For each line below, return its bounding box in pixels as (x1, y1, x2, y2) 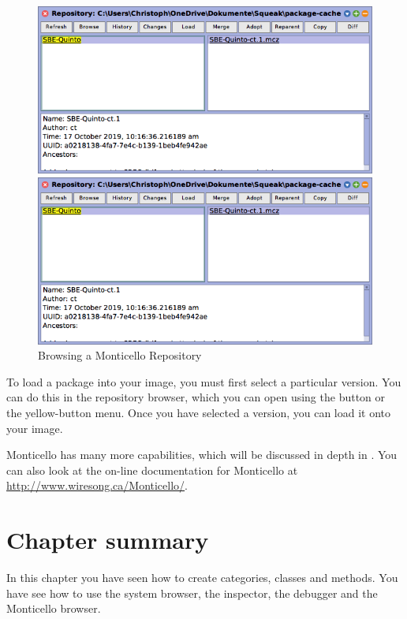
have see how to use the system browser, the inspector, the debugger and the (6, 584, 378, 601)
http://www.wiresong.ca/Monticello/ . (6, 477, 188, 494)
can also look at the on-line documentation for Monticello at (6, 461, 298, 478)
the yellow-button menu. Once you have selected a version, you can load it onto (6, 404, 391, 420)
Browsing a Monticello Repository (38, 347, 202, 364)
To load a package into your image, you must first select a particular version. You (6, 373, 401, 390)
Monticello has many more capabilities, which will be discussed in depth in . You (6, 446, 398, 463)
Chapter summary (6, 524, 209, 556)
